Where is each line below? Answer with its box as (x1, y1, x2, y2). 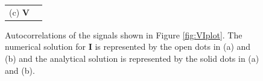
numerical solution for (5, 40, 86, 53)
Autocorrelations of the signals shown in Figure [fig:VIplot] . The (5, 28, 242, 41)
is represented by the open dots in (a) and (95, 40, 251, 53)
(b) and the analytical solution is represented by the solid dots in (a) (5, 52, 259, 65)
